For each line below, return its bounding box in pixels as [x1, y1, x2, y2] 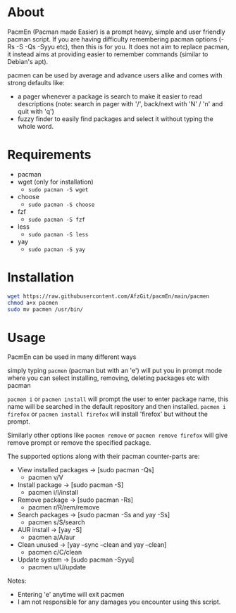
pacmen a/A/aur [27, 533, 75, 542]
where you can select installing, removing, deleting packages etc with [7, 374, 210, 382]
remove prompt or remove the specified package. [7, 438, 151, 447]
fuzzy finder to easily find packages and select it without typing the [17, 114, 213, 123]
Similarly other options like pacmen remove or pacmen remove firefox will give [7, 431, 228, 440]
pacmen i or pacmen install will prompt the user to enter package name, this [7, 395, 229, 403]
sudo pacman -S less [27, 231, 89, 238]
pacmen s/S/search [27, 518, 86, 526]
